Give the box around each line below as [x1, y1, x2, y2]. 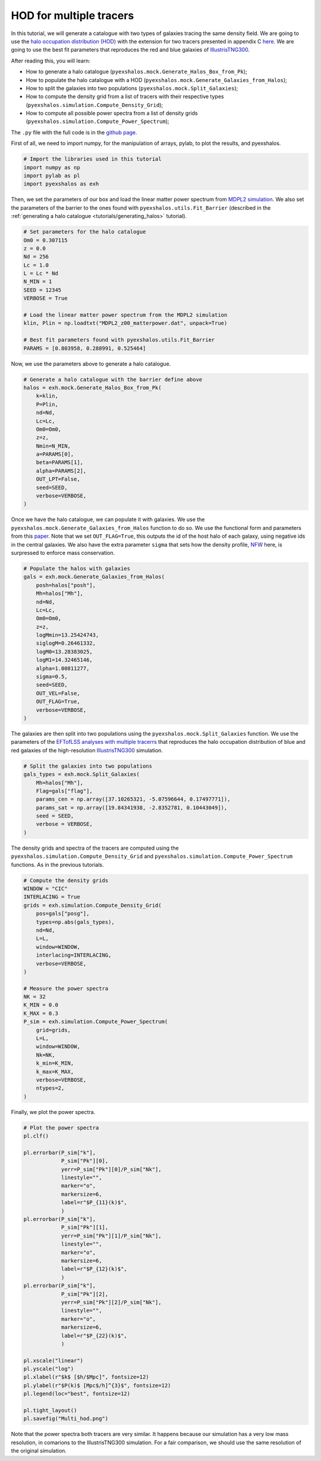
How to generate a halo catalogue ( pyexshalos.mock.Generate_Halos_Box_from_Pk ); [26, 68, 247, 75]
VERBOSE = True [23, 295, 68, 302]
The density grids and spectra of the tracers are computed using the [11, 844, 179, 851]
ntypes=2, [36, 1085, 65, 1091]
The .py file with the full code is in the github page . [11, 128, 137, 136]
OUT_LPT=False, [36, 476, 80, 482]
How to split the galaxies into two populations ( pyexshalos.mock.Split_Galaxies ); [26, 84, 238, 91]
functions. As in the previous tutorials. [11, 861, 104, 868]
